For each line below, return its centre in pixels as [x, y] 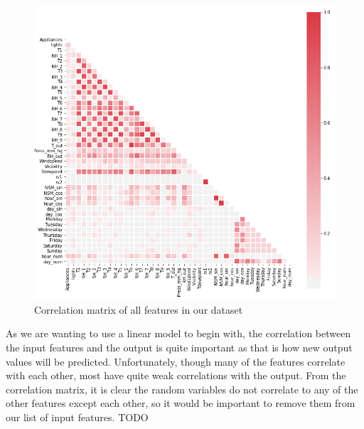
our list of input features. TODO [77, 417]
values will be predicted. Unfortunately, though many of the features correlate [176, 361]
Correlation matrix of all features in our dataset [139, 309]
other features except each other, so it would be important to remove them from [181, 403]
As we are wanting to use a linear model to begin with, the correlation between [178, 333]
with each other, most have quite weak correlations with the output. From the [176, 375]
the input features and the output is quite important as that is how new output [179, 348]
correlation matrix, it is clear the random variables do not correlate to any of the [182, 389]
